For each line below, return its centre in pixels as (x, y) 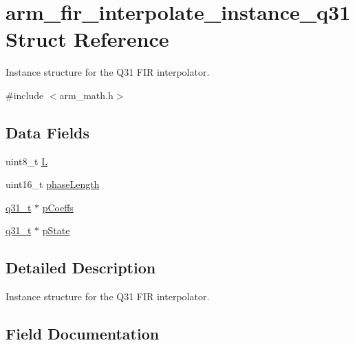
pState (56, 230)
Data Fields (48, 132)
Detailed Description (81, 268)
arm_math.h (86, 95)
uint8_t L (26, 161)
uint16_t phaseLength (53, 184)
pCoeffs (58, 207)
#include (25, 95)
